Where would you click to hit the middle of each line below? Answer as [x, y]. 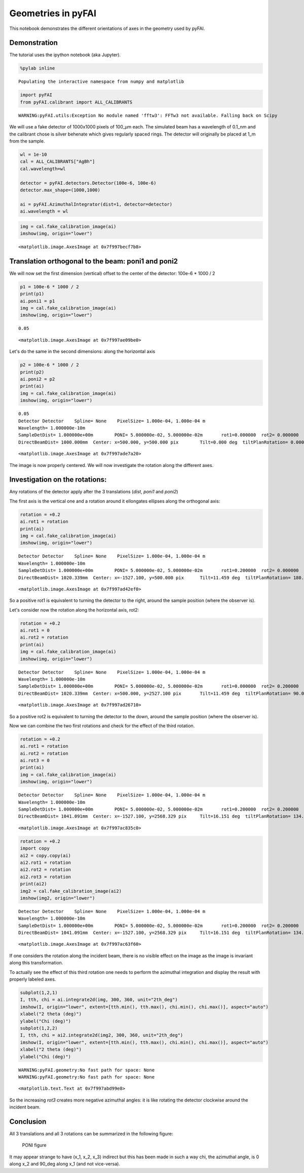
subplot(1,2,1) [39, 993]
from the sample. [27, 141]
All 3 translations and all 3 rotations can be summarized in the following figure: [91, 1133]
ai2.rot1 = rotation [45, 862]
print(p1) [32, 294]
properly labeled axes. [33, 979]
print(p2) [32, 372]
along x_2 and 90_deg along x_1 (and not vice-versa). [65, 1164]
